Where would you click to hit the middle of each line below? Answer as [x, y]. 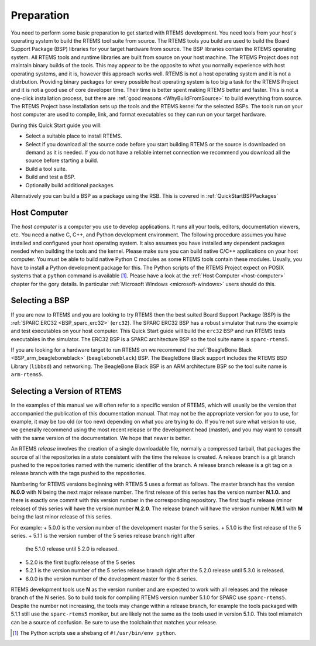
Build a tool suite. [46, 169]
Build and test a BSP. [51, 177]
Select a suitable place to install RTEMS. [74, 136]
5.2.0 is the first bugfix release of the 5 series [80, 562]
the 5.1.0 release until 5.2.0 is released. [72, 549]
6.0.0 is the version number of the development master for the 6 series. [111, 579]
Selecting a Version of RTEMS [66, 391]
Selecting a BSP [40, 300]
